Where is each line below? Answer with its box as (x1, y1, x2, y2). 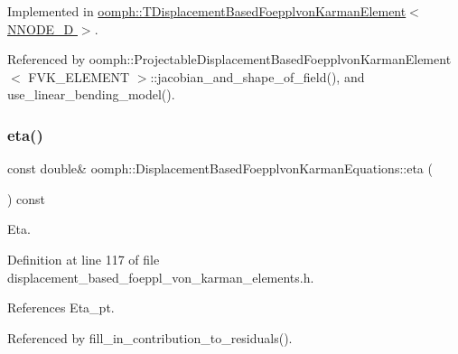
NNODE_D (7, 19, 74, 38)
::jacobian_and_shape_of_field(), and (150, 67, 365, 86)
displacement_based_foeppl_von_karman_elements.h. (7, 267, 314, 286)
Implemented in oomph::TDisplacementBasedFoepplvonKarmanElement (7, 2, 407, 20)
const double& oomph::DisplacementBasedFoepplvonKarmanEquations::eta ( (7, 159, 433, 178)
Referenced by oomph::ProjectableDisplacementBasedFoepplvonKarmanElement (7, 50, 452, 69)
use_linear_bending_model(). (7, 85, 175, 104)
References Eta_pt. (7, 298, 115, 317)
